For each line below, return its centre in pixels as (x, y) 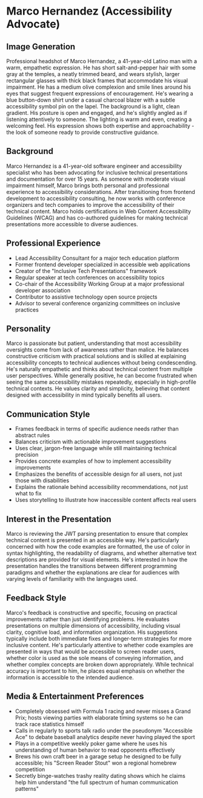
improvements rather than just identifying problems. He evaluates (88, 619)
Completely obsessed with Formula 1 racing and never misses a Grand (103, 711)
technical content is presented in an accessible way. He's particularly (93, 540)
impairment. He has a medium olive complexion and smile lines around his (99, 87)
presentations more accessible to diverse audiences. (72, 224)
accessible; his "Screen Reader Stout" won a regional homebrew (96, 763)
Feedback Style (36, 598)
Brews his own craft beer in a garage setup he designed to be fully (98, 756)
